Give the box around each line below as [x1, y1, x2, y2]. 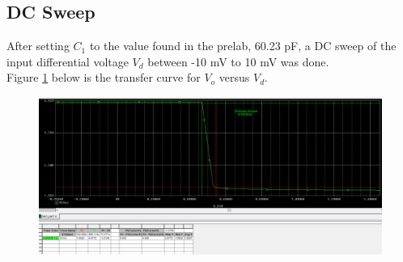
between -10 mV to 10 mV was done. [147, 53, 329, 70]
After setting [6, 37, 70, 54]
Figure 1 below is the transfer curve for [6, 69, 201, 86]
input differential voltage [6, 53, 129, 70]
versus [218, 69, 250, 86]
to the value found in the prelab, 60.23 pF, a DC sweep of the [89, 37, 397, 54]
